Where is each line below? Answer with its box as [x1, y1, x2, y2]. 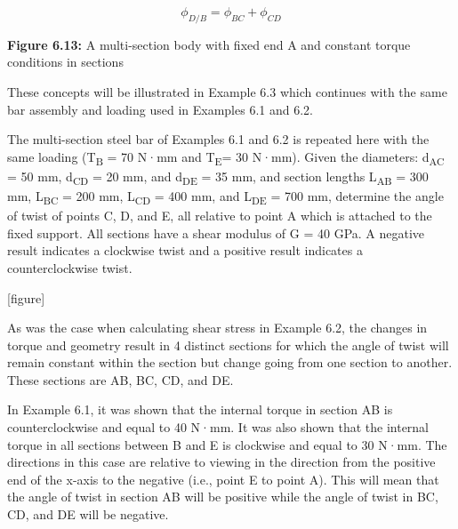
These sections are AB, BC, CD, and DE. [7, 370, 234, 389]
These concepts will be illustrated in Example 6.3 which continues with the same [7, 82, 447, 100]
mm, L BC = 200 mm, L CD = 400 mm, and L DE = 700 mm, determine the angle [7, 187, 444, 207]
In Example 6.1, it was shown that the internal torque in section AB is [7, 400, 393, 419]
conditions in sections [7, 52, 124, 71]
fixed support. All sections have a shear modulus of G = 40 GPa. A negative [7, 223, 425, 242]
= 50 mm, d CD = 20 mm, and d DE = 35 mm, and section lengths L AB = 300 [7, 166, 429, 188]
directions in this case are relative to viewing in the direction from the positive [7, 453, 436, 471]
